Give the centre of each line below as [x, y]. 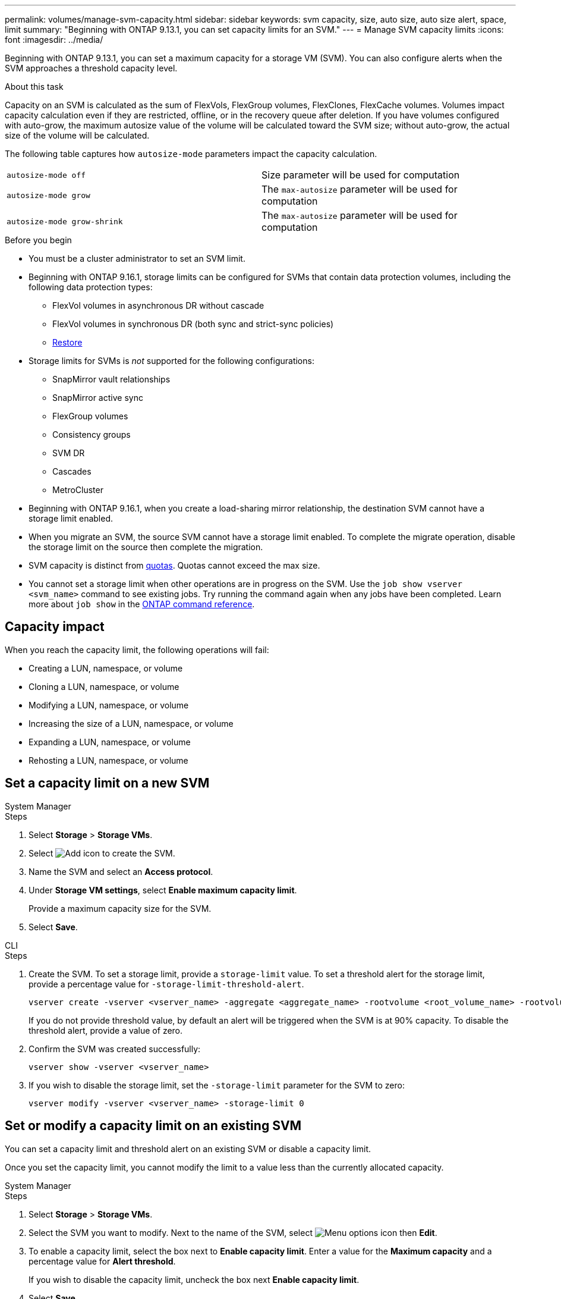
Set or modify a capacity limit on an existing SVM [153, 1126]
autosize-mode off [46, 175]
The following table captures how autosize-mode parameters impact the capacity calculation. [191, 154]
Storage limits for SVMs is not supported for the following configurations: [171, 361]
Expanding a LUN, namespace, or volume [110, 742]
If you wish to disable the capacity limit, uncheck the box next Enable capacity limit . [194, 1279]
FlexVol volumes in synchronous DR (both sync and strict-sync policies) [193, 324]
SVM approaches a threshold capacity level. [91, 68]
